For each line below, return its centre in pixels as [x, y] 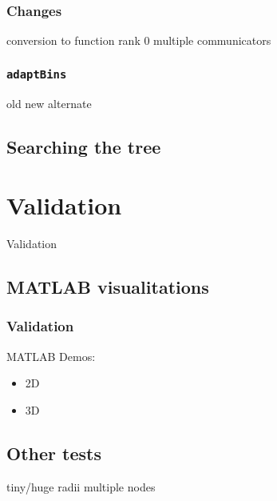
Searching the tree [84, 146]
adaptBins [37, 74]
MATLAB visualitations [108, 287]
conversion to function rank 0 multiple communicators [139, 40]
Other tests [54, 453]
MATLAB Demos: [51, 356]
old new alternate [49, 103]
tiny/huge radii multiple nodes [81, 486]
